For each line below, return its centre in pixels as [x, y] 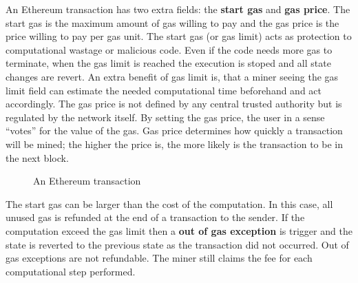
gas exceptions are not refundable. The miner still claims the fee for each [159, 258]
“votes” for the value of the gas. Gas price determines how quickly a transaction [174, 130]
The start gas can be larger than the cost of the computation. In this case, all [169, 203]
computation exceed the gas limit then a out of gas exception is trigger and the [179, 230]
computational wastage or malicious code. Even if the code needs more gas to [169, 49]
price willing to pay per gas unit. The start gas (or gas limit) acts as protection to [179, 36]
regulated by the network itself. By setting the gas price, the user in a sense [165, 117]
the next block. [37, 157]
